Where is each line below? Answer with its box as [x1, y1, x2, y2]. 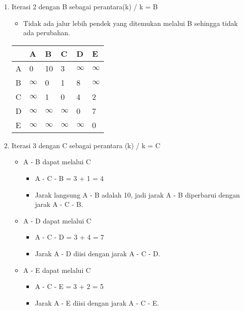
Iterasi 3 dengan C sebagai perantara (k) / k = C [11, 140, 160, 150]
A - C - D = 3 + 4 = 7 [35, 232, 104, 242]
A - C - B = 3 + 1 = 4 [35, 173, 104, 183]
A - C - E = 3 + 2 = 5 [35, 281, 104, 291]
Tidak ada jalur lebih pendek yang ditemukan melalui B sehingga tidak [23, 18, 238, 28]
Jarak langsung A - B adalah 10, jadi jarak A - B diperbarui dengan [35, 189, 240, 200]
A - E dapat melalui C [23, 265, 91, 275]
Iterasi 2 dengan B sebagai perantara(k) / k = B [11, 1, 158, 11]
